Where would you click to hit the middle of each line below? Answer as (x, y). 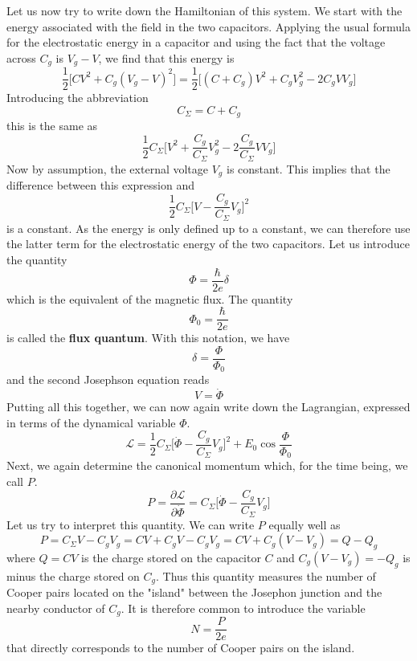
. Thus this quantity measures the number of (266, 575)
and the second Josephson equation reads (108, 379)
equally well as (305, 524)
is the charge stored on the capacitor (171, 557)
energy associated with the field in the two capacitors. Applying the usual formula (208, 26)
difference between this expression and (101, 185)
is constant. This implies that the (308, 168)
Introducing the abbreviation (78, 98)
